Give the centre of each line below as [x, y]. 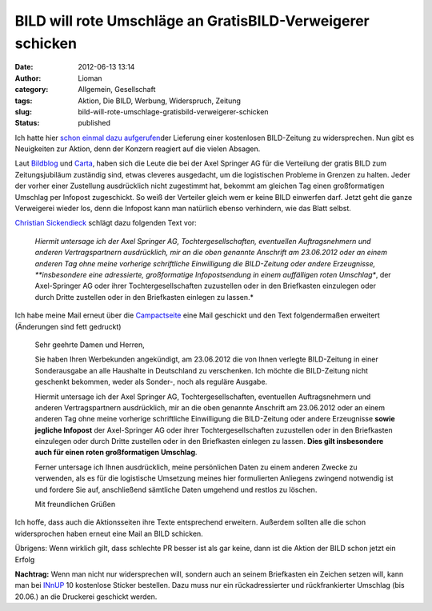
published [94, 123]
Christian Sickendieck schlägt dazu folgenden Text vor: [106, 223]
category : [32, 90]
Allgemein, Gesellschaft [117, 90]
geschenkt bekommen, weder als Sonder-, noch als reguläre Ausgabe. [151, 382]
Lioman [90, 78]
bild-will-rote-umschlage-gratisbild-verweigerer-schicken [173, 111]
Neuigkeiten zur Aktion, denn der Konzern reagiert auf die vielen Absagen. [138, 149]
